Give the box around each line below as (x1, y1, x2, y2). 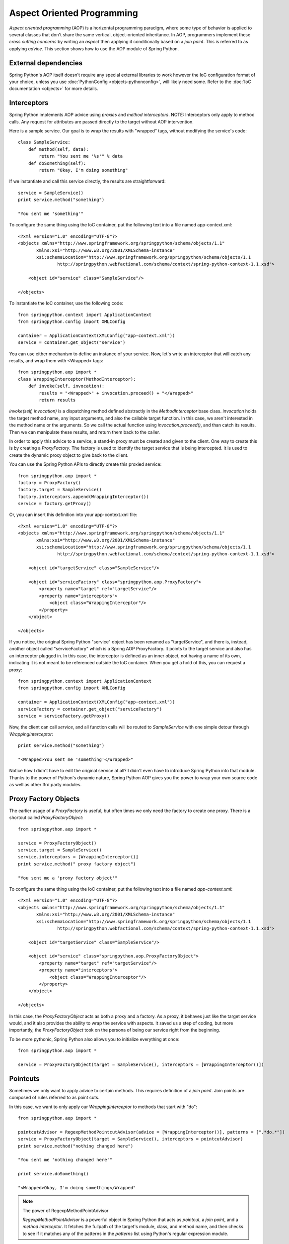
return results (39, 397, 76, 403)
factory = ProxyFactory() (18, 480, 81, 485)
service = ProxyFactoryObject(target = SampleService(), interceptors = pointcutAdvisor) (18, 1136, 243, 1142)
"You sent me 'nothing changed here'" (18, 1157, 113, 1163)
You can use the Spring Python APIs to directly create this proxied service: (9, 461, 162, 467)
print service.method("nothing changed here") (18, 1143, 134, 1149)
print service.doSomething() (18, 1171, 89, 1177)
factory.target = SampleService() (18, 487, 102, 493)
